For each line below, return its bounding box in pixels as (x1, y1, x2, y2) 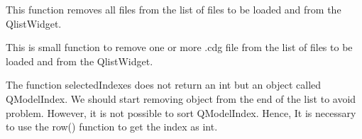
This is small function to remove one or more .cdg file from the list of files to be (6, 40, 353, 55)
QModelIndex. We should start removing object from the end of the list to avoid (6, 91, 356, 106)
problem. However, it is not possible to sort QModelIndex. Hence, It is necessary (6, 105, 356, 120)
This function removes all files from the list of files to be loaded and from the (6, 2, 341, 16)
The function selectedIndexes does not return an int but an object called (6, 77, 322, 92)
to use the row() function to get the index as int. (6, 119, 218, 134)
